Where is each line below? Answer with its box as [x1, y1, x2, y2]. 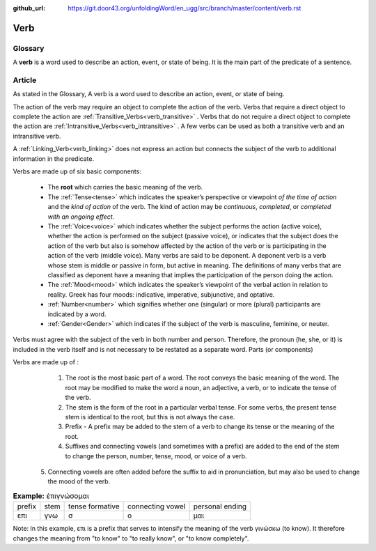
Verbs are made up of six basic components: [13, 167, 142, 176]
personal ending [193, 502, 247, 511]
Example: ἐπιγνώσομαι [13, 491, 90, 501]
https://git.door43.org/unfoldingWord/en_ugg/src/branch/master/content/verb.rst [68, 4, 301, 12]
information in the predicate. [13, 154, 94, 163]
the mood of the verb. [47, 477, 111, 486]
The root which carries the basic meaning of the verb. [47, 183, 203, 192]
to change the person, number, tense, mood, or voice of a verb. [65, 451, 247, 460]
